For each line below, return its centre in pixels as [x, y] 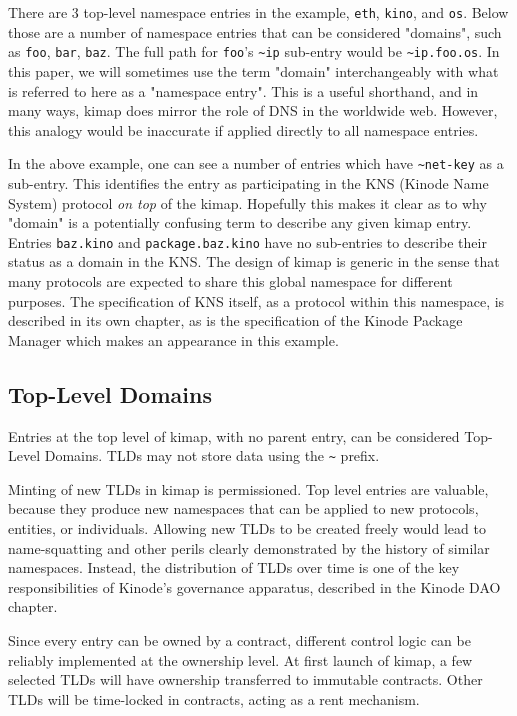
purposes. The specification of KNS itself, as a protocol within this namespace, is [256, 300]
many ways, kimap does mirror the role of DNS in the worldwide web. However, [253, 110]
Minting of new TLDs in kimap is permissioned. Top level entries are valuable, [248, 488]
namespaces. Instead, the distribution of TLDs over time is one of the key [234, 567]
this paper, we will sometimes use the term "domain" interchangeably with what [253, 70]
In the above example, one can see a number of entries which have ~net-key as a [256, 163]
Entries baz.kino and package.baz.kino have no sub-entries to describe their [247, 241]
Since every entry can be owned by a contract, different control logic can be [239, 639]
